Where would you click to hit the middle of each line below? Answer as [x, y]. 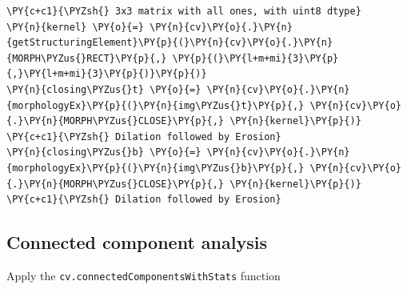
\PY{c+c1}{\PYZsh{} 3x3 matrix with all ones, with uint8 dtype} [184, 11]
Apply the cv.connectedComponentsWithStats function [144, 275]
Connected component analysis [137, 242]
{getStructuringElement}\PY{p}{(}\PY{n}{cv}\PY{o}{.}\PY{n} [170, 43]
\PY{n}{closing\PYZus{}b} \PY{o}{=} [104, 153]
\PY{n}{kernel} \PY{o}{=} [75, 27]
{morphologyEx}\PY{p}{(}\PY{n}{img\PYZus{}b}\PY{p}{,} [156, 168]
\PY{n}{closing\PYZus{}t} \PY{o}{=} [104, 89]
